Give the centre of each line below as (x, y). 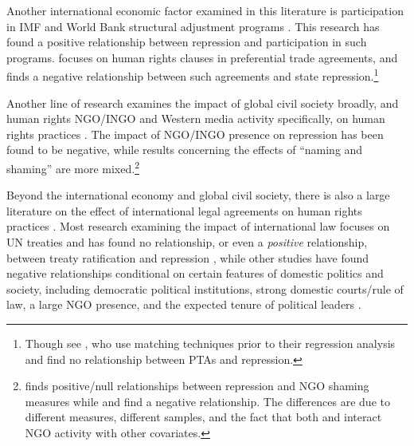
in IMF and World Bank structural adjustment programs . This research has (193, 26)
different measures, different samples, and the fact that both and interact (203, 417)
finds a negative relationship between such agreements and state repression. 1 (193, 75)
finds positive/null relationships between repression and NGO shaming (197, 386)
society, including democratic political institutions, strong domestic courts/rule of (205, 288)
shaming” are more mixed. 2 (73, 167)
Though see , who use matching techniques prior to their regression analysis (210, 343)
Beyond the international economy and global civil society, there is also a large (198, 195)
